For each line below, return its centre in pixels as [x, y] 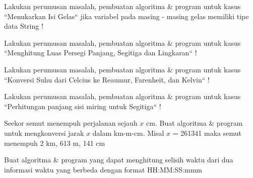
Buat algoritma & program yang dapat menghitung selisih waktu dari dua [119, 160]
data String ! [24, 26]
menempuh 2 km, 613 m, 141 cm [55, 143]
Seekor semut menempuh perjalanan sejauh [71, 123]
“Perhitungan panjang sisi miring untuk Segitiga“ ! [83, 106]
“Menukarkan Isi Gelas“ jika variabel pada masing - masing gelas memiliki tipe [126, 16]
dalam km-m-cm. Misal [128, 132]
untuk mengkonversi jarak [44, 132]
